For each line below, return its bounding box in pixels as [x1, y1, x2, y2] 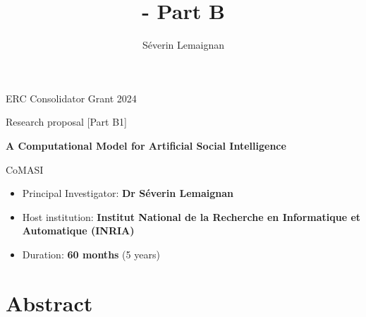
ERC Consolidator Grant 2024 [6, 90, 137, 105]
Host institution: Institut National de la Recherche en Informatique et [22, 209, 361, 224]
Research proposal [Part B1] [6, 114, 127, 129]
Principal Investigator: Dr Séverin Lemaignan [22, 186, 233, 201]
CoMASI [6, 162, 44, 177]
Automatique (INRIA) [22, 223, 135, 238]
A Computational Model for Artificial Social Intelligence [6, 138, 286, 152]
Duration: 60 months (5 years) [22, 246, 160, 261]
